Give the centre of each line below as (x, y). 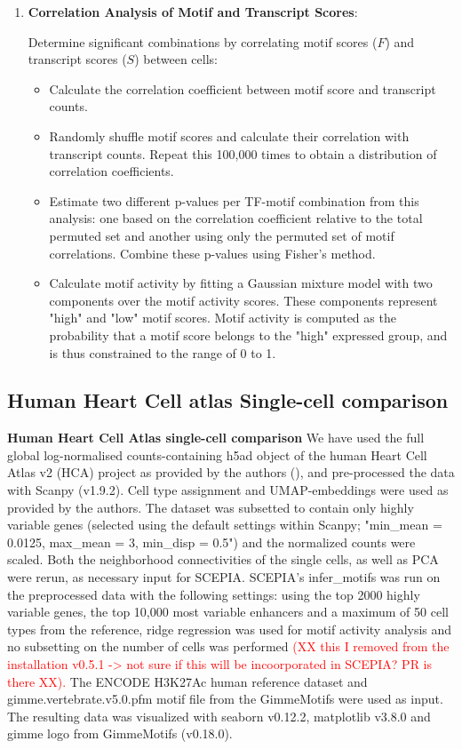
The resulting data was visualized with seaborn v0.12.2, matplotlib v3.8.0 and (219, 716)
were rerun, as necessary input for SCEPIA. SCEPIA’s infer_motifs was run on (224, 577)
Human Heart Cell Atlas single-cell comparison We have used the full (216, 438)
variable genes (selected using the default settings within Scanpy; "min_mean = (225, 525)
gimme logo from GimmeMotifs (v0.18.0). (120, 733)
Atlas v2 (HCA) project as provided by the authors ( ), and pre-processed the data (231, 472)
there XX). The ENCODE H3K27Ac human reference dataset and (187, 681)
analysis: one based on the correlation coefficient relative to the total (236, 218)
